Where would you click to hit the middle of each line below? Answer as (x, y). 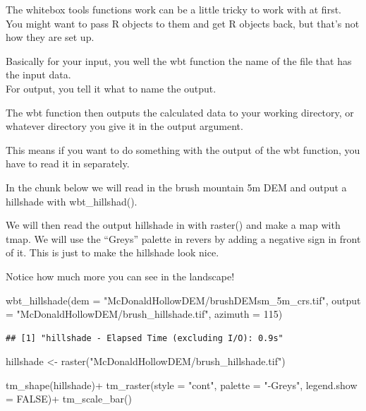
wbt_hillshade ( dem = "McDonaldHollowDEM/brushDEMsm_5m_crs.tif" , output (183, 300)
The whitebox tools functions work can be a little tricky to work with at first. (173, 9)
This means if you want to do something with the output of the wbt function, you (183, 149)
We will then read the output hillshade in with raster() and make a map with (173, 225)
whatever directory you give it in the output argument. (124, 126)
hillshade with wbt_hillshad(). (72, 201)
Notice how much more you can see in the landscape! (120, 276)
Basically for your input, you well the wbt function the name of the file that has (179, 60)
